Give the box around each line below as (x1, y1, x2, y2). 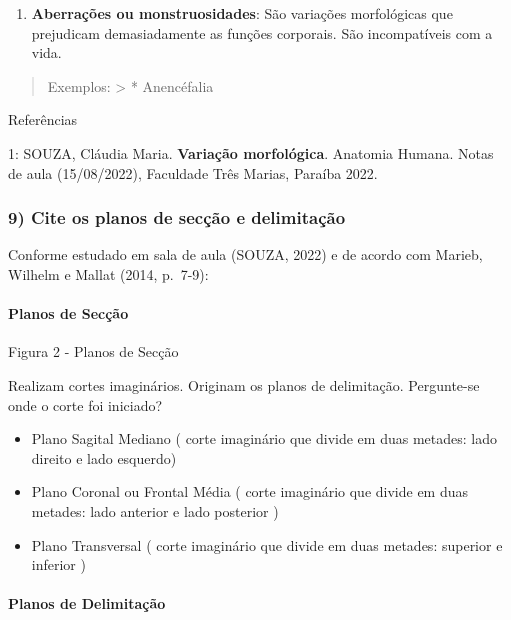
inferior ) (31, 554, 86, 575)
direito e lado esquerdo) (31, 447, 177, 468)
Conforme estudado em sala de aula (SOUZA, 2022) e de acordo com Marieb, (8, 244, 483, 265)
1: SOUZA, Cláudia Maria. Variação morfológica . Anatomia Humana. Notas (8, 142, 494, 163)
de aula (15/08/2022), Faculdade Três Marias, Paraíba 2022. (8, 162, 378, 183)
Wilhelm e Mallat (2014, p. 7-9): (8, 263, 209, 284)
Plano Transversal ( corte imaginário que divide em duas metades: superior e (31, 534, 503, 555)
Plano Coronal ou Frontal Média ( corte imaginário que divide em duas (31, 481, 469, 502)
